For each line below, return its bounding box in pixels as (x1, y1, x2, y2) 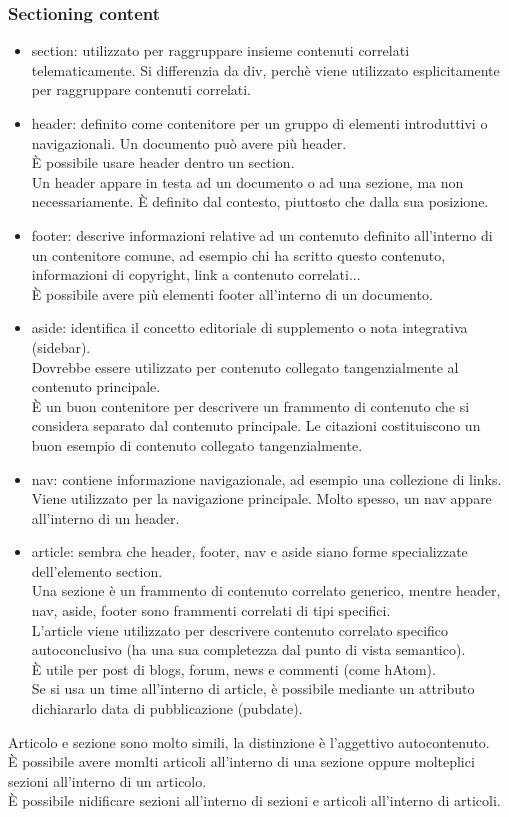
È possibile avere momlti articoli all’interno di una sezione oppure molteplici (8, 751, 475, 772)
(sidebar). (31, 336, 91, 357)
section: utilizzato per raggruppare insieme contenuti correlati (31, 40, 410, 61)
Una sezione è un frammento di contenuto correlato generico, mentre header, (31, 580, 501, 601)
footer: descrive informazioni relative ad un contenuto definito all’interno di (31, 224, 493, 245)
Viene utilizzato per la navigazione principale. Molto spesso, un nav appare (31, 488, 492, 509)
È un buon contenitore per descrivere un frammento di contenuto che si (31, 395, 470, 416)
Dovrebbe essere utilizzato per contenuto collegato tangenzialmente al (31, 356, 459, 377)
